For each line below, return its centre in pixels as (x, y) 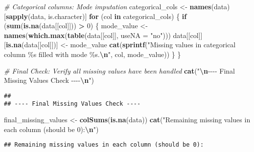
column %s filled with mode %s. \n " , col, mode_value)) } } (92, 54)
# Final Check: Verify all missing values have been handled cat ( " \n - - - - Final (119, 70)
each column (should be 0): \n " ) (51, 129)
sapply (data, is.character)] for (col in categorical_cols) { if (96, 16)
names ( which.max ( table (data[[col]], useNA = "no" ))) (87, 35)
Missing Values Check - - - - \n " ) (49, 80)
